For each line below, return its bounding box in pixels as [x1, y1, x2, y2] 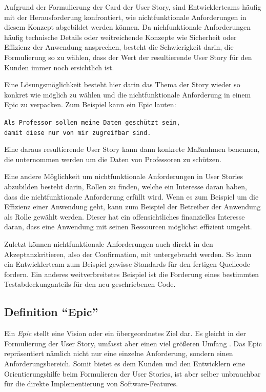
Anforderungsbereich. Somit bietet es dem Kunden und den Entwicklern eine [4, 358, 245, 368]
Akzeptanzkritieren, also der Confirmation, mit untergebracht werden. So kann [4, 248, 252, 259]
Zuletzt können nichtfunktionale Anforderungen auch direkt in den [4, 239, 213, 249]
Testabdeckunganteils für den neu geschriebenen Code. [4, 279, 176, 289]
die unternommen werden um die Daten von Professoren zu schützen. [4, 153, 221, 164]
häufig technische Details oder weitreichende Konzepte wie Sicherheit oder [4, 31, 237, 42]
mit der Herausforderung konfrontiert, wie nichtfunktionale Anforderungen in [4, 11, 247, 22]
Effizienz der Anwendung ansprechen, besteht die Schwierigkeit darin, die [4, 42, 234, 52]
